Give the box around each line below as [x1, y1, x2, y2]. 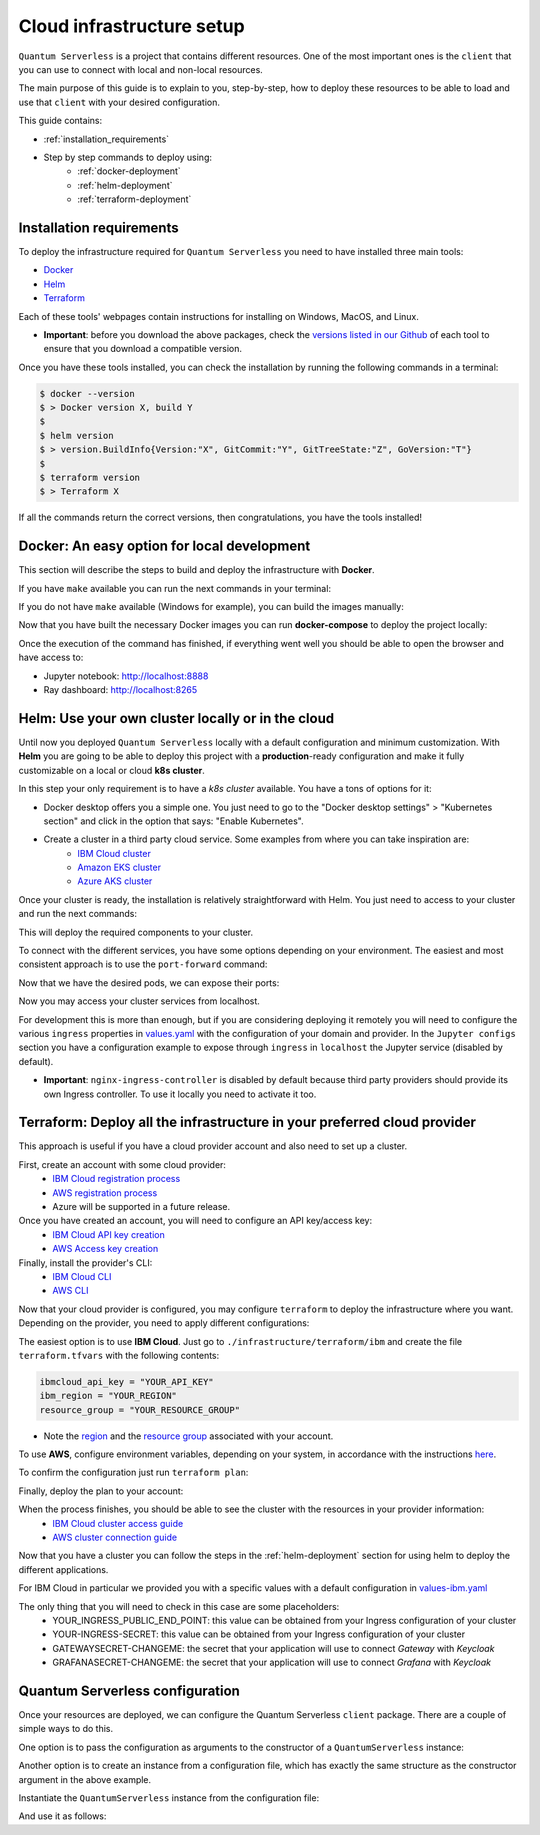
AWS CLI [52, 1285, 89, 1297]
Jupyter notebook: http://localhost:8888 [43, 670, 209, 682]
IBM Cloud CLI [52, 1270, 112, 1282]
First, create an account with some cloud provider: [18, 1158, 227, 1170]
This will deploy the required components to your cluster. [18, 926, 254, 938]
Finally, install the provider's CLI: [18, 1256, 153, 1269]
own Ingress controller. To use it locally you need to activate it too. [43, 1088, 317, 1100]
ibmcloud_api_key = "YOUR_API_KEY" [39, 1376, 214, 1387]
